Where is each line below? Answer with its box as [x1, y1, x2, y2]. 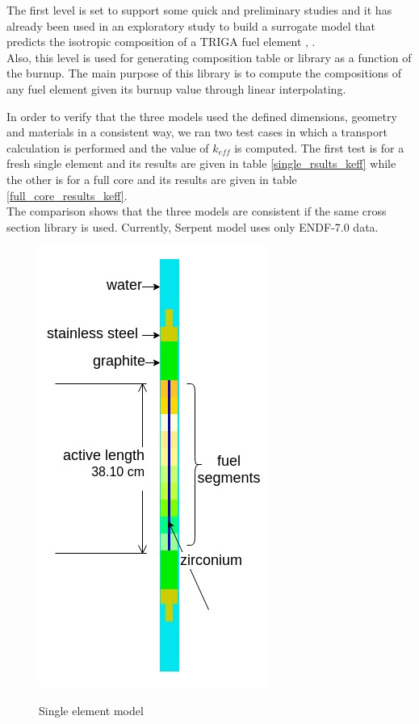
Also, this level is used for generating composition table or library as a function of [6, 48, 412, 65]
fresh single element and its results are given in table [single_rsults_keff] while [6, 155, 396, 172]
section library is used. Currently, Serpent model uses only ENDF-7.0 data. [6, 218, 379, 235]
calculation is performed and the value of [6, 139, 209, 156]
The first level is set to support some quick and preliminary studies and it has [6, 2, 392, 18]
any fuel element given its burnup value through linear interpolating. [6, 80, 346, 97]
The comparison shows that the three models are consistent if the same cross [6, 203, 387, 220]
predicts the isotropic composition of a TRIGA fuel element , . [6, 33, 316, 50]
